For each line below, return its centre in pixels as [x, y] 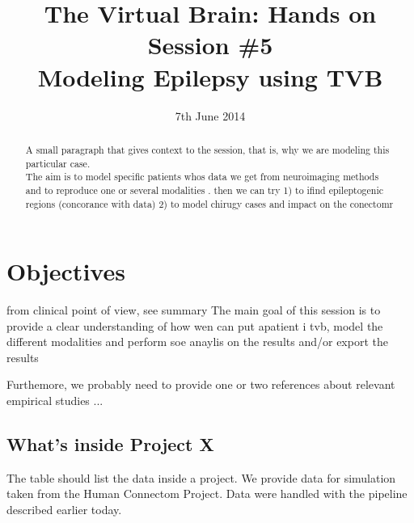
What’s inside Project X [110, 444]
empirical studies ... [55, 401]
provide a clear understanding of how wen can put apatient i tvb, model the [195, 325]
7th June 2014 [210, 115]
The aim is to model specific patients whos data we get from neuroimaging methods [202, 177]
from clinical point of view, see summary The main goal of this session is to [194, 310]
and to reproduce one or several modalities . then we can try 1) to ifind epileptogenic [205, 190]
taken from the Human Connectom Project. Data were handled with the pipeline [207, 493]
